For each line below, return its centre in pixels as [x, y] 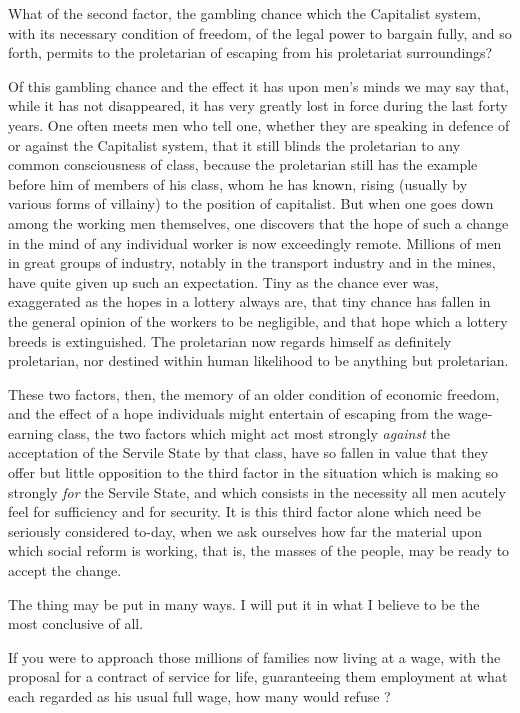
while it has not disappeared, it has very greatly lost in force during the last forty [258, 105]
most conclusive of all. [76, 623]
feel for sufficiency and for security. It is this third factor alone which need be [245, 511]
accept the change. [65, 570]
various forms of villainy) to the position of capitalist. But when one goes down [251, 203]
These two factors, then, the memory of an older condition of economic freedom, [254, 393]
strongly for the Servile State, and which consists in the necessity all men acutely [257, 491]
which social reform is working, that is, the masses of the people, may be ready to [259, 550]
